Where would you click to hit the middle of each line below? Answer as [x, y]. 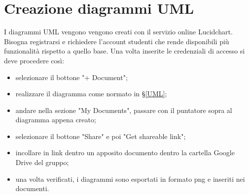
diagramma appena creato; [56, 120]
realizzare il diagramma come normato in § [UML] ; [91, 94]
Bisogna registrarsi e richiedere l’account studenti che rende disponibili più [117, 41]
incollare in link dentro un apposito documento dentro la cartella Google [125, 153]
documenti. [32, 188]
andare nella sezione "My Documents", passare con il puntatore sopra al [124, 110]
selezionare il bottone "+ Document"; [71, 77]
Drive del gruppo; [42, 162]
